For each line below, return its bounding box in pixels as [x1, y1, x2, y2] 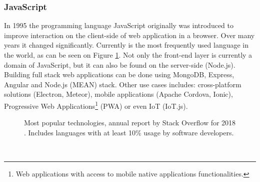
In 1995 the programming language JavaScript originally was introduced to [4, 20, 234, 31]
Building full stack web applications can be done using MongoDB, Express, [4, 69, 234, 80]
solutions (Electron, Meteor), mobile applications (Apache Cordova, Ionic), [4, 89, 233, 99]
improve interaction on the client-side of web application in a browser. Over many [4, 30, 255, 40]
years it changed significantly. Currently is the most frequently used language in [4, 40, 249, 50]
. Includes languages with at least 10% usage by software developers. [24, 127, 234, 137]
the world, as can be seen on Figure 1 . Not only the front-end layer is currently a [4, 50, 252, 60]
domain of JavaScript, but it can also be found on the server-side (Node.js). [4, 59, 235, 70]
